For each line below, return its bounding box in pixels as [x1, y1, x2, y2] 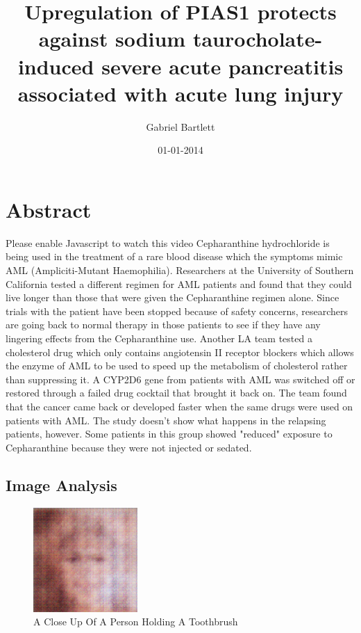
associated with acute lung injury [17, 79, 344, 107]
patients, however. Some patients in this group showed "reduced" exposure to [6, 426, 333, 441]
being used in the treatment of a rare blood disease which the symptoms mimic [6, 249, 343, 264]
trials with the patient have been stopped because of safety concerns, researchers [6, 303, 349, 318]
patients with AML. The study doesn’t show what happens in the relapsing [6, 412, 326, 427]
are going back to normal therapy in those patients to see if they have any [6, 317, 321, 332]
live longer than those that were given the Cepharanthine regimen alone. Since [6, 290, 339, 305]
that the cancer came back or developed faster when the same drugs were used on [6, 399, 353, 413]
